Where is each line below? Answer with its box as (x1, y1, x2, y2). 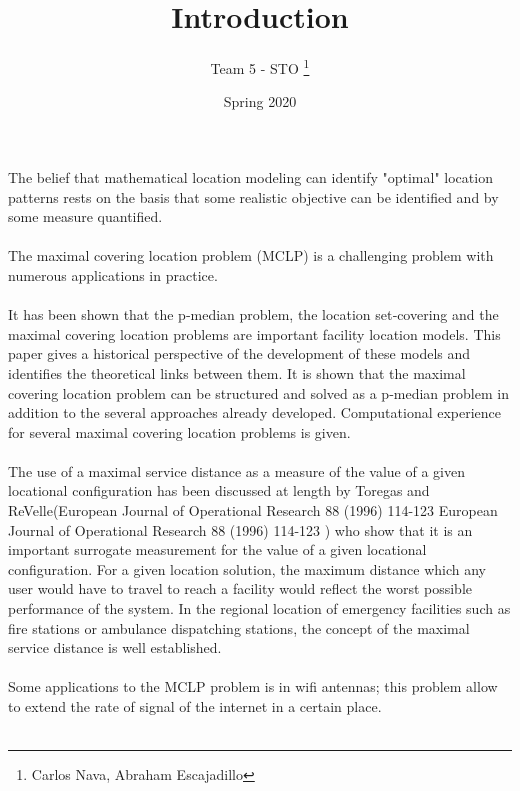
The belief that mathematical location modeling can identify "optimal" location (8, 166, 493, 187)
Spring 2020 (223, 91, 297, 112)
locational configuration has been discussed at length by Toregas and (8, 480, 430, 501)
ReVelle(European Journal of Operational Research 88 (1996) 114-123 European (8, 500, 498, 521)
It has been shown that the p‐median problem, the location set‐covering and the (8, 304, 499, 325)
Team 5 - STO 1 (210, 55, 310, 78)
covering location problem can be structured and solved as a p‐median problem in (8, 382, 509, 403)
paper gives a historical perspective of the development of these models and (8, 343, 471, 364)
